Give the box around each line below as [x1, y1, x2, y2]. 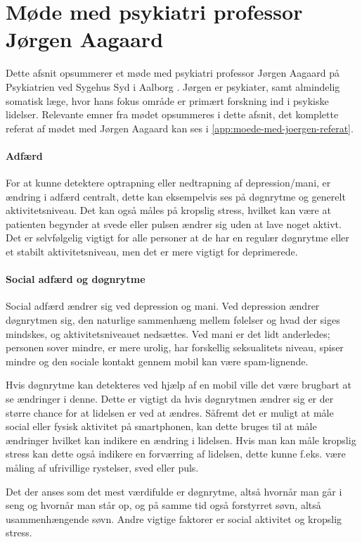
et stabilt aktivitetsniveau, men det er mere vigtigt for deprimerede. [6, 244, 298, 259]
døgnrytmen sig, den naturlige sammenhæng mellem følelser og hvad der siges [6, 313, 340, 327]
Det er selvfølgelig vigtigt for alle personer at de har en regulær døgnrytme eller [6, 230, 349, 245]
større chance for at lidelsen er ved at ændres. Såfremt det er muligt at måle [6, 405, 334, 420]
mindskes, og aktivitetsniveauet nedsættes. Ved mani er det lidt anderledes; [6, 326, 330, 341]
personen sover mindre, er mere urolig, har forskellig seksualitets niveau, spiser [6, 340, 344, 355]
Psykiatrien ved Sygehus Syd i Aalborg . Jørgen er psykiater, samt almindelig [6, 79, 340, 94]
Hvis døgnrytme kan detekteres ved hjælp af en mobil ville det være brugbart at [6, 377, 351, 392]
